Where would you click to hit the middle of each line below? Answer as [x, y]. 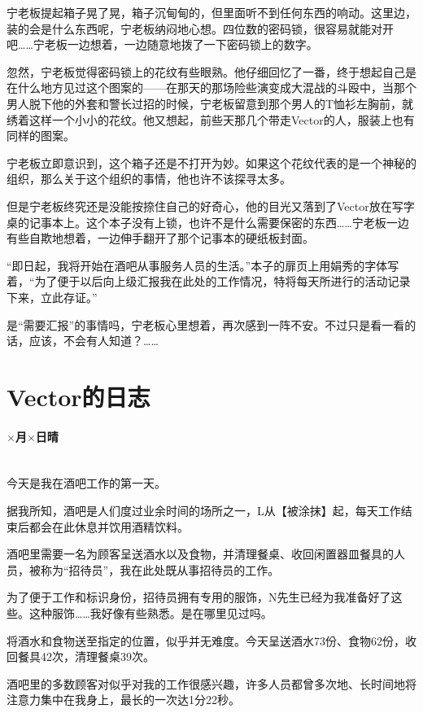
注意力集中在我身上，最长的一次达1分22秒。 [123, 700]
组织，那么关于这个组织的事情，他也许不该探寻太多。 [149, 179]
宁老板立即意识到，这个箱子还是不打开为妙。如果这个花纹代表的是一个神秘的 [211, 162]
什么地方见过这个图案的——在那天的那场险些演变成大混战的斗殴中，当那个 [217, 87]
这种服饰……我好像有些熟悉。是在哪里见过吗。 [150, 613]
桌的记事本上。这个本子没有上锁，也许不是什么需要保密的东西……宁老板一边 [208, 222]
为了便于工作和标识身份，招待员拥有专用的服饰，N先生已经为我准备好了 [199, 597]
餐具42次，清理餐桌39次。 [86, 656]
